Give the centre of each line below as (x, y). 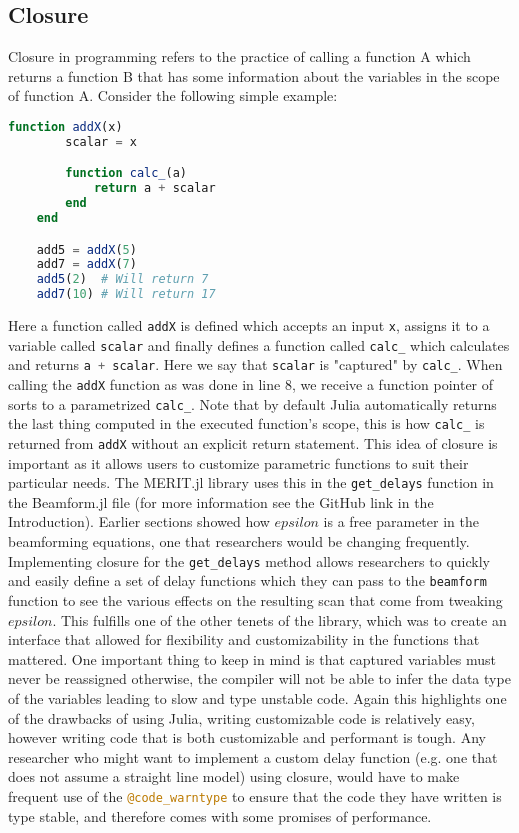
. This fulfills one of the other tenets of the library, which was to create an (279, 619)
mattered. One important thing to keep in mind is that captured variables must (252, 658)
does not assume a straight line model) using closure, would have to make (234, 776)
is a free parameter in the (401, 521)
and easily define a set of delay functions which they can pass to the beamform (247, 580)
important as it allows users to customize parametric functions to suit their (238, 462)
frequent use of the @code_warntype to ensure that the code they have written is (255, 795)
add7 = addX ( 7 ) (86, 264)
